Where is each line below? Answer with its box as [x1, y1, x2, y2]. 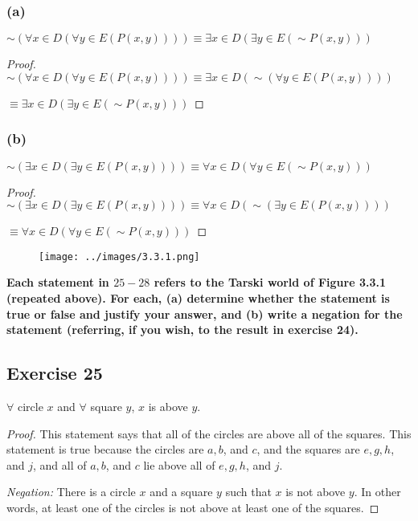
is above [148, 398, 188, 415]
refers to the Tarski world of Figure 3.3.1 [154, 274, 386, 291]
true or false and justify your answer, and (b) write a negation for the [6, 305, 403, 322]
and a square [150, 483, 213, 500]
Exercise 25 [6, 360, 103, 385]
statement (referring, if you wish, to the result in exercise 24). [6, 321, 359, 338]
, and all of [33, 456, 87, 473]
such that [225, 483, 272, 500]
